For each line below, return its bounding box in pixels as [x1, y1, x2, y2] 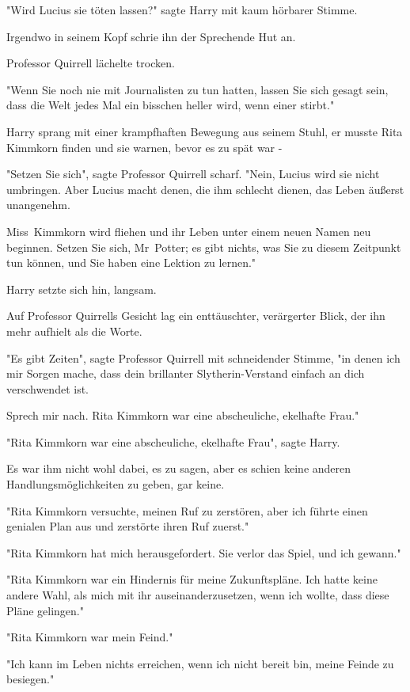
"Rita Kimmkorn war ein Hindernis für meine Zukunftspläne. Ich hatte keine [6, 571, 378, 587]
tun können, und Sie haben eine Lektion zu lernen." [6, 254, 256, 271]
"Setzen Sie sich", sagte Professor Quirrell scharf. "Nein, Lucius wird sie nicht [6, 165, 380, 182]
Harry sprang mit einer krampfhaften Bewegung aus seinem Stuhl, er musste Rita [6, 123, 403, 139]
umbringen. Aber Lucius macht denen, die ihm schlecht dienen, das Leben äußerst [6, 181, 404, 197]
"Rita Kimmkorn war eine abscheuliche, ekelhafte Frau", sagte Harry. [6, 433, 340, 450]
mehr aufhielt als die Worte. [6, 322, 142, 339]
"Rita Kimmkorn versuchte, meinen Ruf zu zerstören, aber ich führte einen [6, 502, 368, 519]
